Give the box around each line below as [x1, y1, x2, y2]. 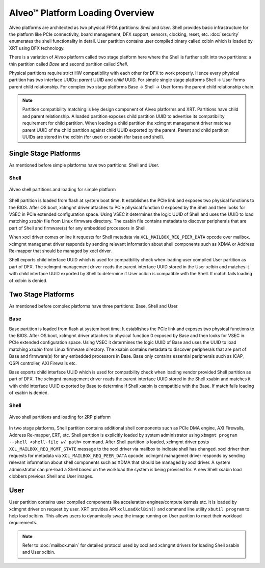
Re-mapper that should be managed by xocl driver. [9, 248, 112, 254]
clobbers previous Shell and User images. [9, 473, 94, 479]
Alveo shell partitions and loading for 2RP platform [9, 414, 111, 420]
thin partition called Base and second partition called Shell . [9, 61, 129, 67]
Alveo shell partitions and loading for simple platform [9, 186, 116, 192]
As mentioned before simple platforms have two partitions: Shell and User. [9, 162, 159, 168]
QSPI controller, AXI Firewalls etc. [9, 360, 77, 366]
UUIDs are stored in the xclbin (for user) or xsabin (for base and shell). [22, 134, 164, 140]
